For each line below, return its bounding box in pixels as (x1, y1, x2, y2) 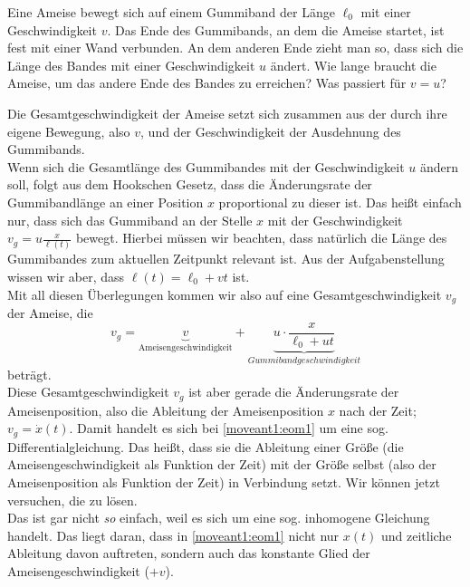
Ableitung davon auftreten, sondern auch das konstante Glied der (7, 544, 370, 563)
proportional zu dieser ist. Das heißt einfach (218, 192, 462, 211)
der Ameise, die (7, 303, 93, 322)
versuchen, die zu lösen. (7, 490, 138, 509)
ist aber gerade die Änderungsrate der (188, 382, 399, 401)
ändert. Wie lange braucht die (270, 55, 436, 74)
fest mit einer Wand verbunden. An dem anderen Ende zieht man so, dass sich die (7, 38, 464, 57)
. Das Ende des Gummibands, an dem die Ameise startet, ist (107, 20, 445, 39)
